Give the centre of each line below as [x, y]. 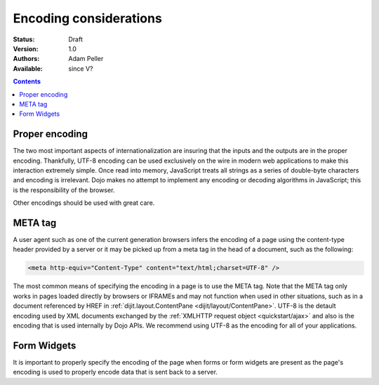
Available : [28, 68]
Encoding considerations [88, 18]
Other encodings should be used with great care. [84, 203]
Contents [27, 81]
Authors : [26, 59]
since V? [81, 68]
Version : [26, 48]
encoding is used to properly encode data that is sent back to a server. [115, 372]
